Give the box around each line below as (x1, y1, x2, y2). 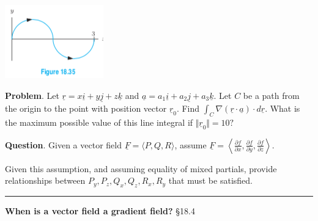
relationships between (5, 174, 86, 187)
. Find (176, 101, 200, 114)
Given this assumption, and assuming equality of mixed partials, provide (5, 162, 277, 175)
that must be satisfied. (168, 174, 253, 187)
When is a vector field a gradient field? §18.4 (5, 205, 195, 217)
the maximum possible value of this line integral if (5, 115, 193, 128)
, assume (174, 138, 207, 151)
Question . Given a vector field (5, 138, 122, 151)
